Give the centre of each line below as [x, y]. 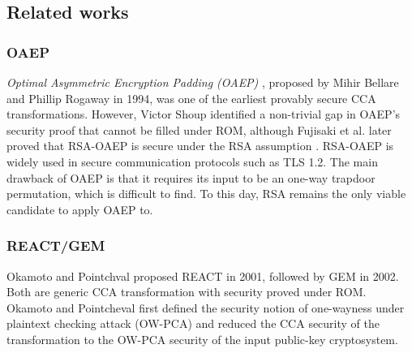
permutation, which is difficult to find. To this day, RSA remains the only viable [206, 194]
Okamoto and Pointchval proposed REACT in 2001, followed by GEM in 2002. [203, 276]
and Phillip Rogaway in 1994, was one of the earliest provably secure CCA [191, 98]
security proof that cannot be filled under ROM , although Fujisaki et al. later [199, 129]
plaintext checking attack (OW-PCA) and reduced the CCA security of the [193, 323]
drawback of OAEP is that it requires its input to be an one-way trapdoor [191, 177]
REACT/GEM [56, 245]
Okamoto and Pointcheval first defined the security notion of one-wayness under [206, 307]
